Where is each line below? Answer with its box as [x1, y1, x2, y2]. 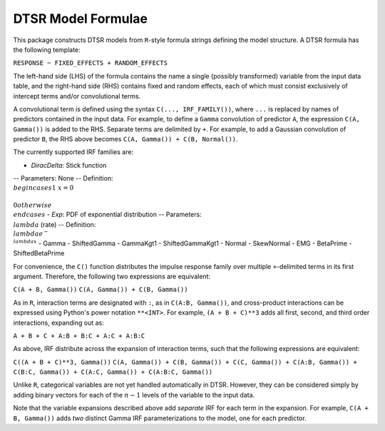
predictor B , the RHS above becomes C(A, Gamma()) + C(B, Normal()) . [13, 135, 238, 143]
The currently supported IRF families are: [13, 148, 134, 156]
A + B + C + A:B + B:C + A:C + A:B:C [13, 332, 145, 340]
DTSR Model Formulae [13, 11, 148, 26]
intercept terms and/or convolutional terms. [13, 91, 141, 100]
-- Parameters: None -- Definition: [13, 174, 113, 183]
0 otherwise [13, 201, 53, 209]
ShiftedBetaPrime [13, 249, 65, 258]
